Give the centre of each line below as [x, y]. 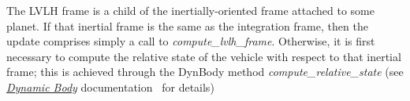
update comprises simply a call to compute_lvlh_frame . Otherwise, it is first [191, 41]
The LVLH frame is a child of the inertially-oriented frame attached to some [190, 10]
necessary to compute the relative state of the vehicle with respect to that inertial [204, 56]
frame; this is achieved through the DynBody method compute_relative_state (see [205, 72]
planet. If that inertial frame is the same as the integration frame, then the [187, 25]
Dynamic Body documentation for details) [110, 87]
